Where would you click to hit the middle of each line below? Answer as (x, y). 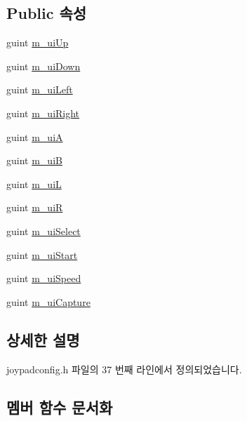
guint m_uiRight (43, 113)
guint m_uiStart (42, 254)
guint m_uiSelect (44, 230)
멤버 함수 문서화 (60, 407)
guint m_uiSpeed (44, 278)
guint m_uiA (35, 136)
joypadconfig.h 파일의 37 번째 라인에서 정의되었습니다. (124, 369)
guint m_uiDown (44, 66)
